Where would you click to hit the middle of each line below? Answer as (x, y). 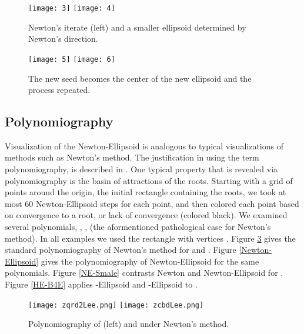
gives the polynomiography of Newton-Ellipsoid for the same (150, 261)
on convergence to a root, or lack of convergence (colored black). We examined (146, 215)
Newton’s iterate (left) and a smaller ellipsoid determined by (137, 27)
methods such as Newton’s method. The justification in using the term (132, 157)
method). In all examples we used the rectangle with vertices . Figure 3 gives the (150, 238)
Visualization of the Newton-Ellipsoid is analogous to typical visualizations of (144, 146)
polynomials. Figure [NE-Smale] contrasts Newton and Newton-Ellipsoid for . (144, 273)
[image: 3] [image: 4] (72, 8)
